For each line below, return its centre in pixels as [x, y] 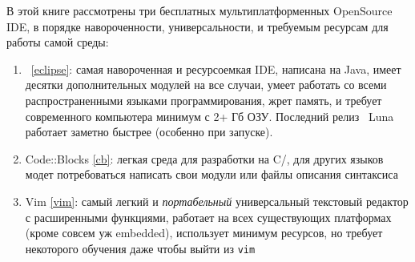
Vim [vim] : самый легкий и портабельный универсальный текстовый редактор [217, 201]
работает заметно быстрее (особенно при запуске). [149, 132]
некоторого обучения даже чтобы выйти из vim [140, 248]
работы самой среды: [58, 42]
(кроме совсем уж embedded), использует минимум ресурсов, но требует [204, 233]
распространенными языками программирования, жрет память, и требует [203, 100]
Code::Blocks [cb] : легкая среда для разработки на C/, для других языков [204, 158]
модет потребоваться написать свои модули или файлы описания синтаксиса [212, 174]
